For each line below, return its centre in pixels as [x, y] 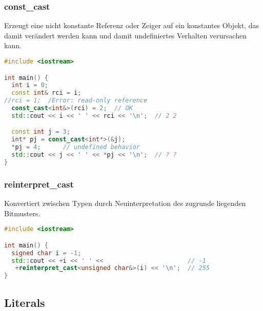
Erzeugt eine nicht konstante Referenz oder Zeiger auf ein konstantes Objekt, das [132, 25]
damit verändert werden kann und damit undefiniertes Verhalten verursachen [125, 35]
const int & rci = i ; [46, 93]
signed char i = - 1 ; [46, 253]
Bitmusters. [22, 213]
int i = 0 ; [30, 85]
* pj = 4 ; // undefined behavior [76, 147]
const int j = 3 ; [41, 132]
